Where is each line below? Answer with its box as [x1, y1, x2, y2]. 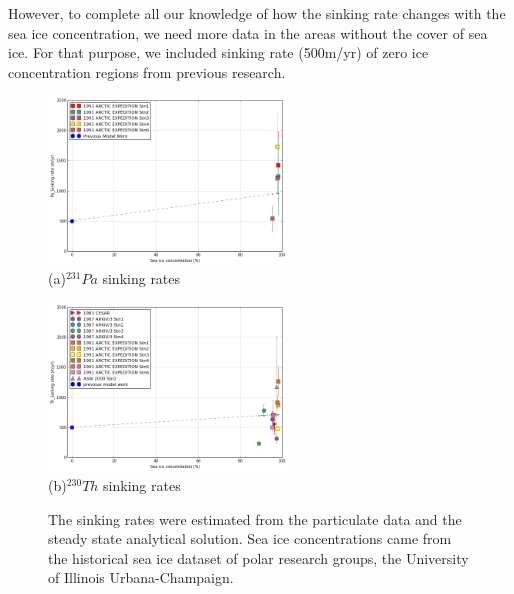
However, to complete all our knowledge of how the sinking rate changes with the [8, 3, 506, 23]
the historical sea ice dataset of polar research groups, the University [48, 547, 469, 568]
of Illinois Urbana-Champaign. [48, 567, 234, 588]
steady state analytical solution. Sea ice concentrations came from [48, 528, 452, 549]
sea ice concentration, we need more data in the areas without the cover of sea [8, 22, 488, 43]
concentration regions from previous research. [8, 61, 286, 82]
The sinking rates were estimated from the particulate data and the [48, 508, 462, 529]
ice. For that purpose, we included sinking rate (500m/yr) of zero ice [8, 42, 429, 63]
